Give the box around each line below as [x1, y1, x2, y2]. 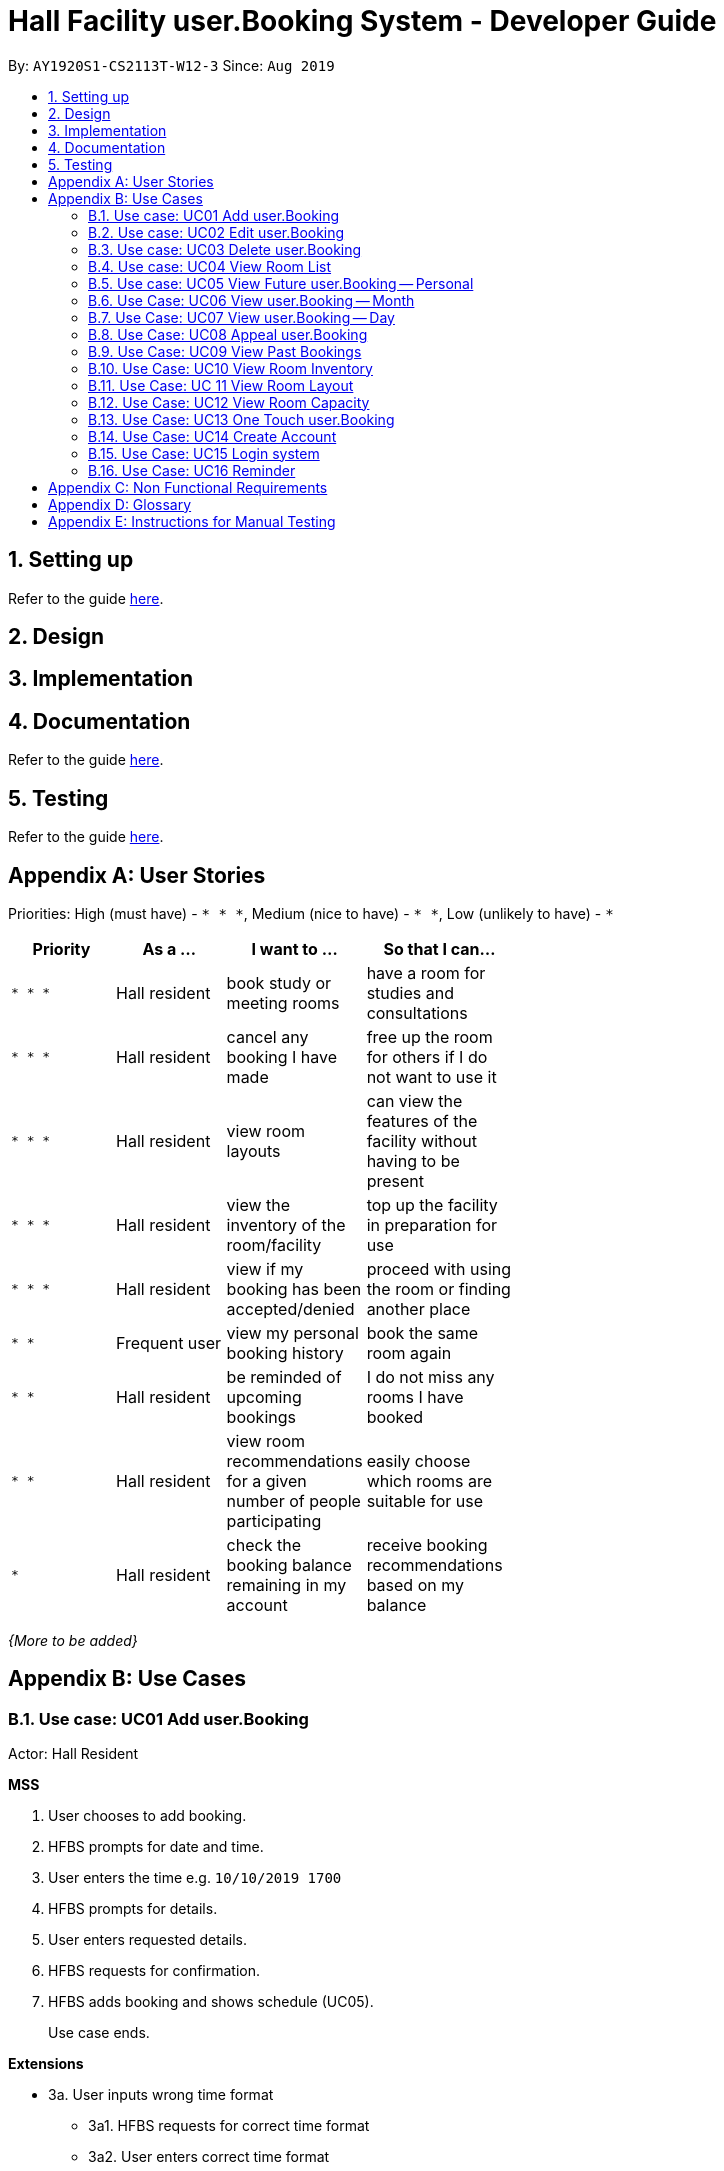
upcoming [226, 1386, 302, 1407]
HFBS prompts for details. [48, 1900, 218, 1918]
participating [226, 1510, 322, 1531]
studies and [366, 982, 454, 1003]
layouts [226, 1140, 281, 1161]
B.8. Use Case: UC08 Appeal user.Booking [88, 325, 368, 343]
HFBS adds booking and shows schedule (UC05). [48, 1993, 374, 2011]
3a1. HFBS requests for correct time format [88, 2117, 370, 2135]
